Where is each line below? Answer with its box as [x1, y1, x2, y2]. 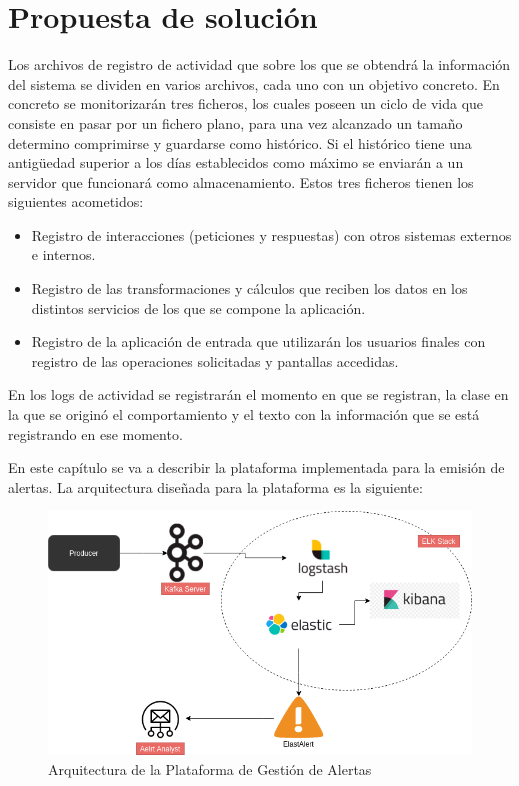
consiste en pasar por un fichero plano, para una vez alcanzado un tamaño [8, 112, 463, 133]
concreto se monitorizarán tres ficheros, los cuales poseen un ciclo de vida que [8, 93, 484, 114]
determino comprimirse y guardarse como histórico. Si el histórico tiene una [8, 132, 472, 153]
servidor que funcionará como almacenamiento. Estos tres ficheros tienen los [8, 171, 474, 192]
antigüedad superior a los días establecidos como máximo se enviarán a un [8, 152, 464, 173]
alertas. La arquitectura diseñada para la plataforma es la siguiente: [8, 476, 423, 497]
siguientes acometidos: [8, 191, 144, 212]
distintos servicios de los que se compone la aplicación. [31, 297, 366, 318]
